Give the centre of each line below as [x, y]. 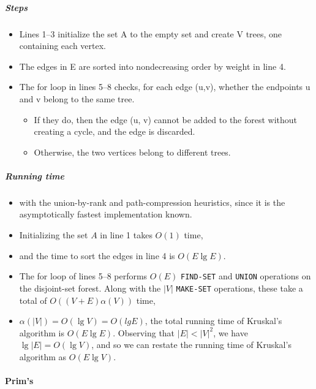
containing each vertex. [63, 46]
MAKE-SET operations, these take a [239, 288]
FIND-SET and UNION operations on [246, 276]
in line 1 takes [126, 235]
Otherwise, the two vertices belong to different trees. [132, 152]
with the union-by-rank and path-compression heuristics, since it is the [152, 202]
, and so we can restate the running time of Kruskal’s [191, 345]
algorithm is [42, 332]
